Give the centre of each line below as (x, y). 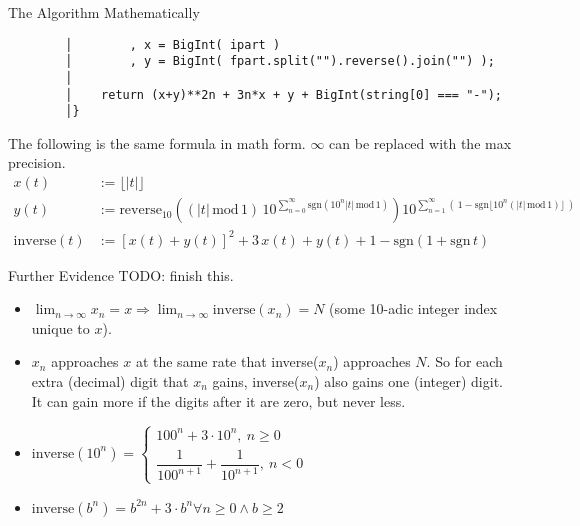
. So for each (464, 361)
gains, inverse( (256, 381)
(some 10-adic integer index (413, 308)
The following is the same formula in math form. (157, 142)
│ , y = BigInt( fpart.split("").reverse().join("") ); (280, 61)
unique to (60, 327)
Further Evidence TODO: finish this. (121, 274)
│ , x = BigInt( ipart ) (173, 44)
